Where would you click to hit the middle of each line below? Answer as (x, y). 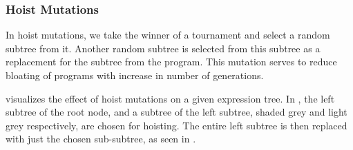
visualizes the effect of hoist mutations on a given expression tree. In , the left (170, 98)
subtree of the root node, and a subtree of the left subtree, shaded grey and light (176, 112)
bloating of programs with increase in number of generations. (135, 75)
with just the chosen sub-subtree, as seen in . (101, 139)
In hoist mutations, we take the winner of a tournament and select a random (168, 35)
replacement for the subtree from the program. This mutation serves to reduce (171, 62)
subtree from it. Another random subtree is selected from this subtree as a (163, 48)
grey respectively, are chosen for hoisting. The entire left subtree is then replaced (176, 125)
